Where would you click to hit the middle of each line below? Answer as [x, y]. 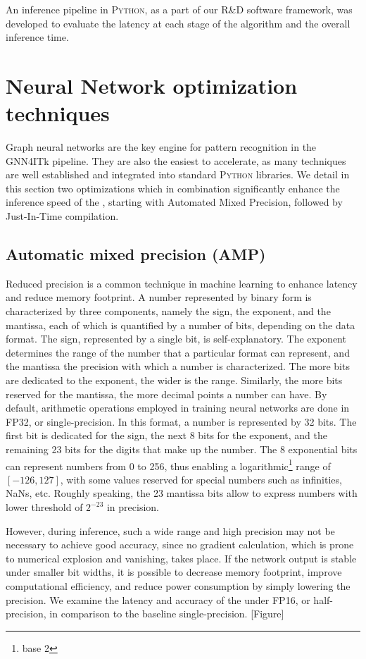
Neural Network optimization [152, 85]
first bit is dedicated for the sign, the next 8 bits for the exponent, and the [167, 435]
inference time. [37, 37]
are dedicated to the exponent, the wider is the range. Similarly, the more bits [174, 380]
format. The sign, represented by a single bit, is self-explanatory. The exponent [176, 339]
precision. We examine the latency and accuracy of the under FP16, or [158, 599]
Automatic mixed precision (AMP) [136, 254]
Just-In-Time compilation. [62, 216]
